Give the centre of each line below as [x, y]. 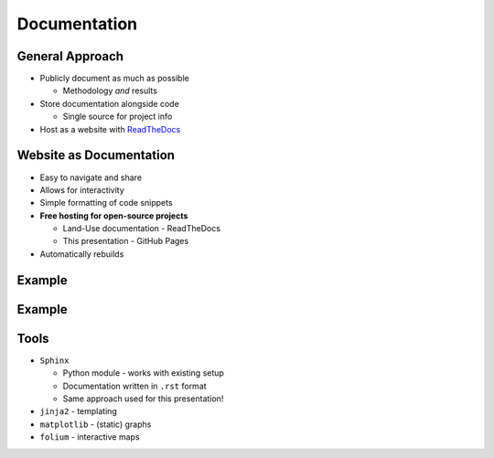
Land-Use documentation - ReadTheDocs [142, 229]
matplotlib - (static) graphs [96, 424]
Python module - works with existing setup [143, 373]
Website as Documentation [96, 155]
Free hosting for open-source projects [114, 216]
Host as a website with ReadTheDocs [110, 129]
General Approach [70, 56]
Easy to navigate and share [91, 177]
